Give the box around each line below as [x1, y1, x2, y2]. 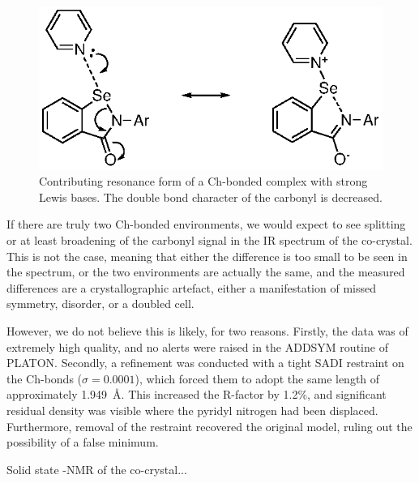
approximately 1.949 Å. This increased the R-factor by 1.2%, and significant [6, 386, 387, 403]
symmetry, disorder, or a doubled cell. [6, 295, 195, 312]
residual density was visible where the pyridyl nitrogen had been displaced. [6, 401, 378, 418]
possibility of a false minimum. [6, 434, 159, 451]
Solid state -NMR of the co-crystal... [6, 460, 187, 477]
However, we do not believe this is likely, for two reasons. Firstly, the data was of [6, 322, 408, 339]
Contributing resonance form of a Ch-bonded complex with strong [39, 173, 368, 190]
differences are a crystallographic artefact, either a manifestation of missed [6, 279, 376, 296]
